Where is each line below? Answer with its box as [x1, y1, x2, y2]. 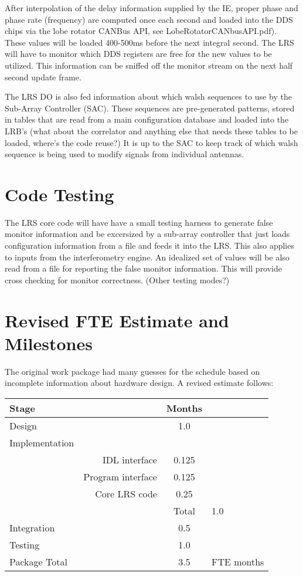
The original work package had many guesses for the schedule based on [5, 365, 260, 377]
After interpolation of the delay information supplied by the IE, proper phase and [5, 2, 298, 13]
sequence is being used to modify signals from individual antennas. [5, 148, 244, 160]
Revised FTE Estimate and [5, 308, 229, 332]
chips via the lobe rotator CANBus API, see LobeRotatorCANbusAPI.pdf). [5, 25, 277, 37]
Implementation [9, 435, 74, 449]
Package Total [9, 554, 67, 568]
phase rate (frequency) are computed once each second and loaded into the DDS [5, 13, 293, 25]
